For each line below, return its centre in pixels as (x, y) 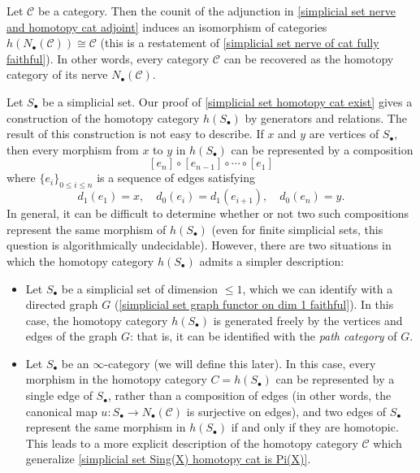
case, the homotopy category (97, 320)
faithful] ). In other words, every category (108, 58)
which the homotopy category (80, 260)
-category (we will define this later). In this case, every (240, 363)
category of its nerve (57, 74)
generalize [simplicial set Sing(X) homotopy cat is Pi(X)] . (168, 459)
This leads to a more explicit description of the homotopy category (192, 443)
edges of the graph (71, 336)
